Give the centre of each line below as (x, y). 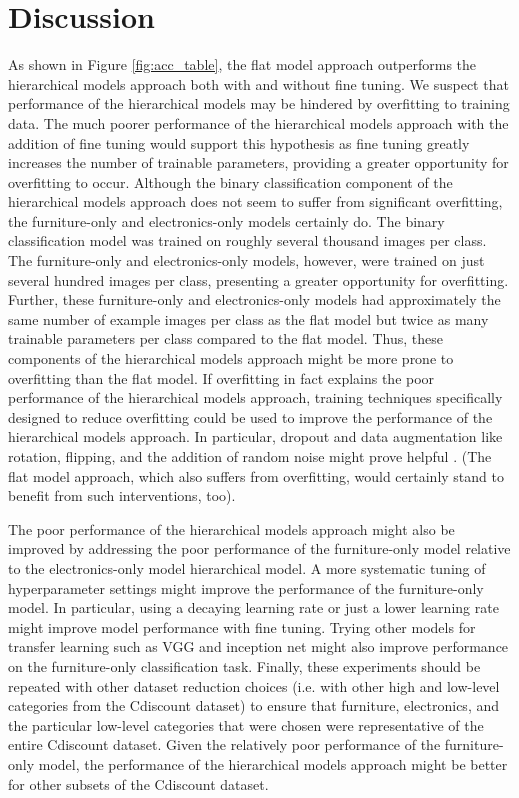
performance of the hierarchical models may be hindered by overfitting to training (259, 103)
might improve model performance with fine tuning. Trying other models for (242, 626)
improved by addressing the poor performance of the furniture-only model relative (259, 548)
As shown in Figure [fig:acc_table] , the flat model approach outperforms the (242, 64)
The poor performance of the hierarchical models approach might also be (231, 528)
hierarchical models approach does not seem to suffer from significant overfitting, (255, 201)
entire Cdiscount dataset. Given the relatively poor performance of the (224, 744)
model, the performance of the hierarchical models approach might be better (273, 763)
